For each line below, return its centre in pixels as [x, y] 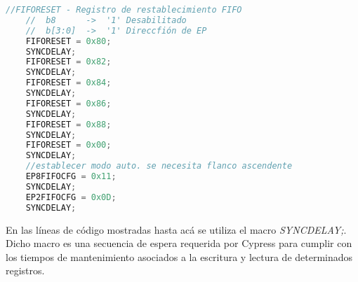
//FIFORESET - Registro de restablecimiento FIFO [124, 10]
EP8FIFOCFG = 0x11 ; [71, 176]
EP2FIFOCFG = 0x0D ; [71, 197]
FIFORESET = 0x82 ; [68, 62]
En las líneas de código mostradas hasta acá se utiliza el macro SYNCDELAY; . [176, 229]
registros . [25, 270]
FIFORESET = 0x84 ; [68, 83]
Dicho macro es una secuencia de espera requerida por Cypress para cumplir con [179, 243]
